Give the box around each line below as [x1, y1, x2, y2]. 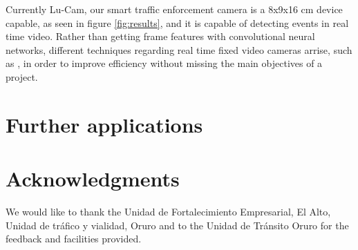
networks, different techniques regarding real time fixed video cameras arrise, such [6, 42, 352, 57]
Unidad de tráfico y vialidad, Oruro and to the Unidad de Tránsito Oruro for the [6, 218, 349, 232]
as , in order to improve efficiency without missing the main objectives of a [6, 56, 323, 70]
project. [6, 69, 38, 84]
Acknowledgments [6, 164, 180, 193]
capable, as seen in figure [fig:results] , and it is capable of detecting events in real [6, 15, 349, 30]
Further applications [6, 110, 203, 138]
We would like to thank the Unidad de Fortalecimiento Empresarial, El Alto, [6, 204, 331, 219]
